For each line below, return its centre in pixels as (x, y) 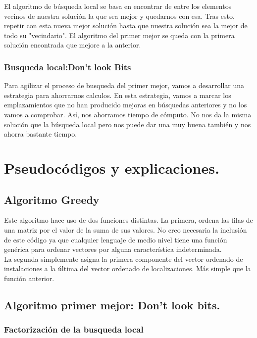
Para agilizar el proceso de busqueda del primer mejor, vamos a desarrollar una (124, 85)
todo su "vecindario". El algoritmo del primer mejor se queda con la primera (119, 35)
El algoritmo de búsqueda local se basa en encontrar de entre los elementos (118, 6)
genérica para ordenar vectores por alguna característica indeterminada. (113, 249)
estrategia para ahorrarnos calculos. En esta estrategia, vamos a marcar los (118, 95)
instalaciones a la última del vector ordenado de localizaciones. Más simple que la (128, 268)
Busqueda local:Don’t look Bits (68, 67)
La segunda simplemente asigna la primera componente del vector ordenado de (124, 259)
